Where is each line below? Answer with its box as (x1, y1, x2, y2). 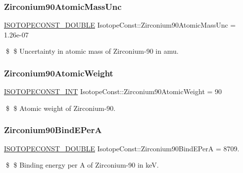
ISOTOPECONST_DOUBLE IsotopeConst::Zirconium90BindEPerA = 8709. (4, 143, 240, 153)
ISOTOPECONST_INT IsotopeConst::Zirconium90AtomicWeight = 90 (4, 86, 222, 97)
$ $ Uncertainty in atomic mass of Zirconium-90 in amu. (5, 46, 179, 56)
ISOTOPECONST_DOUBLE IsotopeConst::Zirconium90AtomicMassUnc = (4, 20, 236, 30)
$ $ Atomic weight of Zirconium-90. (5, 103, 116, 113)
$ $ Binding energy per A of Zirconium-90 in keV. (5, 160, 159, 170)
